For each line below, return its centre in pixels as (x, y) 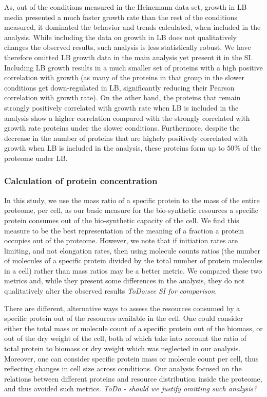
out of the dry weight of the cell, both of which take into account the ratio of (125, 338)
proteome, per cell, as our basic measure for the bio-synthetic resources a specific (131, 210)
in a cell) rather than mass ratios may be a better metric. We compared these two (133, 270)
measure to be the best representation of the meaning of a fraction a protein (124, 230)
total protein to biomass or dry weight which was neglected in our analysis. (122, 348)
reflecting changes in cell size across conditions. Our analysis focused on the (123, 368)
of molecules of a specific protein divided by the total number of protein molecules (133, 260)
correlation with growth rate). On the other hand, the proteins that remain (122, 97)
